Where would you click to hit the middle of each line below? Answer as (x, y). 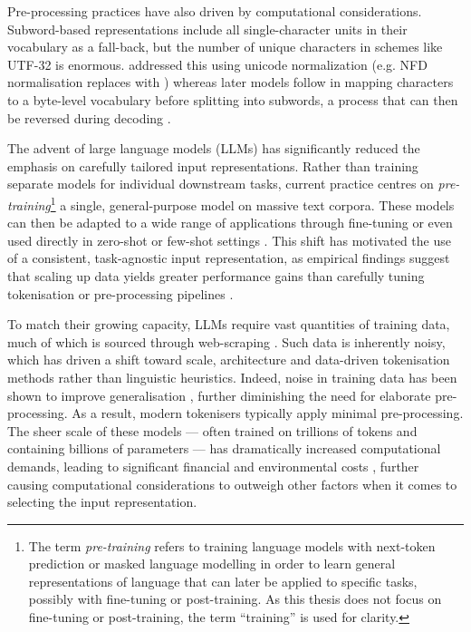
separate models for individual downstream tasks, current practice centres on (221, 184)
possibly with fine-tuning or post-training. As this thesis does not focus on (235, 599)
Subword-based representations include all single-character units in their (207, 29)
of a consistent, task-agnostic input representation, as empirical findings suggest (229, 258)
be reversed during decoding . (89, 117)
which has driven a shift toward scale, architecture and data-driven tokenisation (229, 360)
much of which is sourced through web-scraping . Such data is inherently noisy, (226, 341)
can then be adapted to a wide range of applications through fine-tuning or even (230, 223)
